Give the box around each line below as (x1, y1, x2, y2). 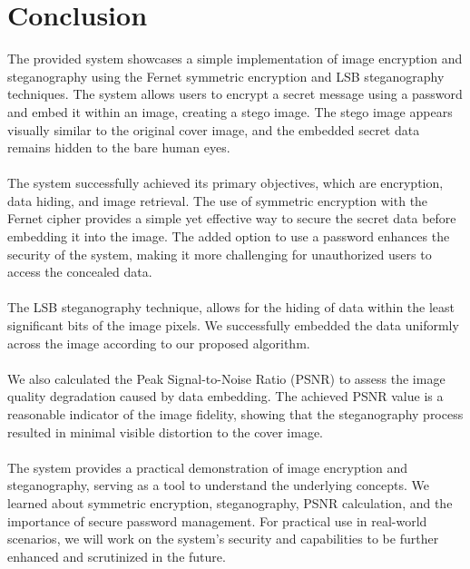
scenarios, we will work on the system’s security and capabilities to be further (7, 529, 439, 548)
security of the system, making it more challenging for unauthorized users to (7, 244, 432, 263)
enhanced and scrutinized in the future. (7, 546, 226, 565)
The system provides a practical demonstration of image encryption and (7, 457, 408, 476)
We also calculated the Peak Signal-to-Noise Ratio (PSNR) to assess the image (7, 368, 446, 388)
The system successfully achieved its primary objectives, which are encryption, (7, 173, 444, 192)
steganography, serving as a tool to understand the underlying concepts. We (7, 476, 429, 495)
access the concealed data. (7, 262, 152, 281)
